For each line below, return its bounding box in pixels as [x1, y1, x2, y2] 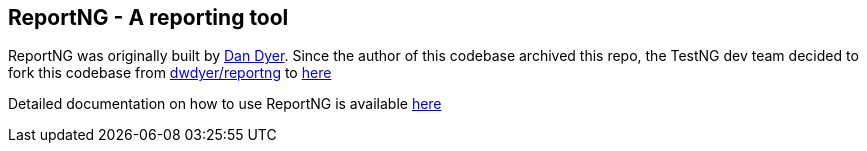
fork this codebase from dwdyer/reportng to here [8, 64, 332, 82]
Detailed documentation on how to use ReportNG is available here [8, 95, 442, 113]
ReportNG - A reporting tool [8, 5, 289, 30]
